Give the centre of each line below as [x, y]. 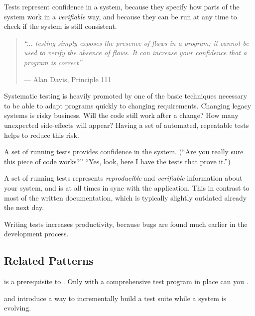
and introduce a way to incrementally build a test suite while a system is [115, 298]
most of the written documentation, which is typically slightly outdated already [126, 197]
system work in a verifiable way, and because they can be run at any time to [121, 16]
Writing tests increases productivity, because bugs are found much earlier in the [126, 224]
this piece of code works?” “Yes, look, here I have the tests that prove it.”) [117, 161]
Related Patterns [49, 261]
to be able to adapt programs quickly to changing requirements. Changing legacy [128, 105]
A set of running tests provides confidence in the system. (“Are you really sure [124, 152]
